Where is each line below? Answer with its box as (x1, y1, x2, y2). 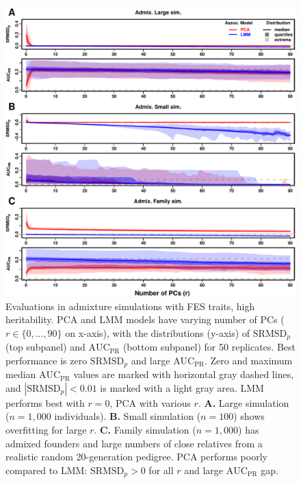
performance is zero (5, 353, 88, 367)
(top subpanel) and (5, 340, 86, 354)
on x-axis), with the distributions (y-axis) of (65, 325, 250, 340)
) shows (233, 409, 265, 423)
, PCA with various (109, 395, 191, 410)
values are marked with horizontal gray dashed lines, (73, 367, 294, 381)
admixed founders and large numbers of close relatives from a (5, 436, 263, 450)
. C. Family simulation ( (94, 423, 196, 437)
